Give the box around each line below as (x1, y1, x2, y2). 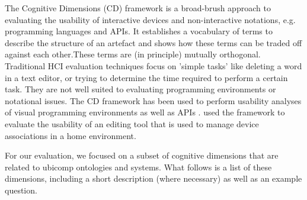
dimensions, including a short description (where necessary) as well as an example (5, 172, 302, 185)
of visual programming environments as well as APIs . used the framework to (5, 106, 285, 118)
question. (5, 183, 37, 196)
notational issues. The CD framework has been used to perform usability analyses (5, 94, 302, 107)
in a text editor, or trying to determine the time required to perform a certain (5, 71, 288, 83)
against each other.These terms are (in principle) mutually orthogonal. (5, 48, 261, 60)
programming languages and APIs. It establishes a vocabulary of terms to (5, 25, 273, 37)
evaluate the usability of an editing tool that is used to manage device (5, 117, 259, 130)
